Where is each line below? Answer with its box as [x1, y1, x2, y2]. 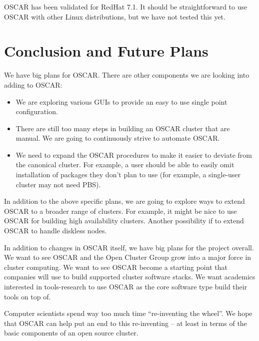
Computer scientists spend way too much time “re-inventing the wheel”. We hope [4, 308, 252, 318]
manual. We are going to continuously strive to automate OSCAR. [15, 133, 220, 143]
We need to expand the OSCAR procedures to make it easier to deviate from [15, 149, 252, 160]
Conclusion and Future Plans [4, 41, 208, 61]
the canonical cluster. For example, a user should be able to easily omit [15, 159, 234, 170]
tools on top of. [4, 291, 51, 301]
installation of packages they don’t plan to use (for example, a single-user [15, 169, 241, 180]
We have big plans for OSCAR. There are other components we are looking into [4, 70, 249, 80]
